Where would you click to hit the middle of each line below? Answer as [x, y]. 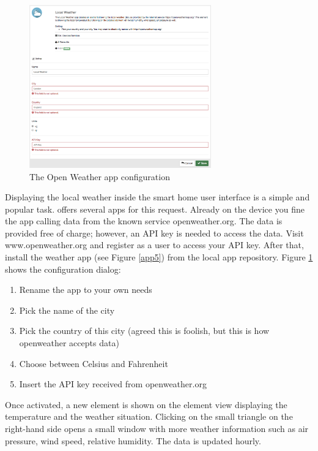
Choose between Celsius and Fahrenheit [94, 363]
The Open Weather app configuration [100, 176]
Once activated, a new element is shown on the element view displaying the [146, 404]
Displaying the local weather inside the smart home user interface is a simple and [157, 197]
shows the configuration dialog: [63, 269]
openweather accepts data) [69, 343]
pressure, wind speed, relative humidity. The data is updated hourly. [133, 440]
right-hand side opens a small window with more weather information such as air [157, 428]
